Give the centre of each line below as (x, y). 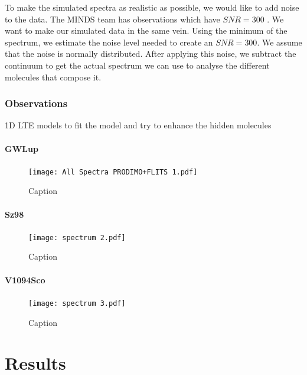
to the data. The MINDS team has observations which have (112, 19)
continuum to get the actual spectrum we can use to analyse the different (137, 65)
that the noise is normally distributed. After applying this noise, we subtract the (151, 54)
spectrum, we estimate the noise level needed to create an (109, 42)
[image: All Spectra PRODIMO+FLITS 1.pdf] (113, 172)
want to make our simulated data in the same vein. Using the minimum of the (146, 30)
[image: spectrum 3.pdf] (77, 303)
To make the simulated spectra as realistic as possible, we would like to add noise (152, 7)
